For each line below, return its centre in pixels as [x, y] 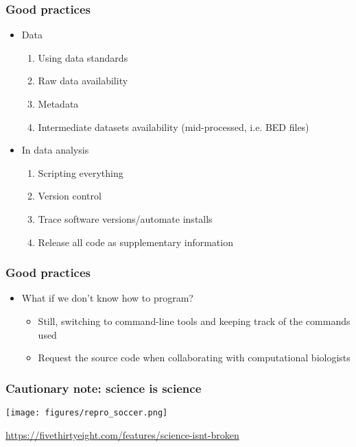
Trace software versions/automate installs [125, 218]
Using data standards [83, 57]
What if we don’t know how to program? [107, 298]
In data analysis [55, 150]
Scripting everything [81, 172]
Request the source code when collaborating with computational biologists [194, 358]
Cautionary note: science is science [104, 388]
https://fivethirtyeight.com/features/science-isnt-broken [122, 434]
